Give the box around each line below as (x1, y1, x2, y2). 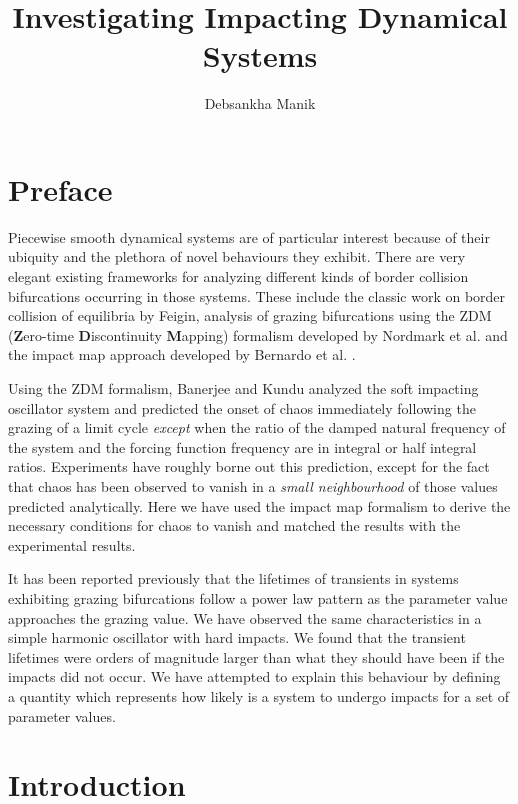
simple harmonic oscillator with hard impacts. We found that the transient (8, 627, 466, 648)
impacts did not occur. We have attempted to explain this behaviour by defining (8, 666, 501, 687)
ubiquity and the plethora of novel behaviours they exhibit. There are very (8, 246, 466, 267)
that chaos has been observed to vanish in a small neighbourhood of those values (8, 475, 498, 496)
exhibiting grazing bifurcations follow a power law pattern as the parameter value (8, 587, 508, 608)
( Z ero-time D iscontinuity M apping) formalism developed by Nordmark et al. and (8, 324, 508, 345)
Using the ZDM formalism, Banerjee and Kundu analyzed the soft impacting (8, 378, 479, 398)
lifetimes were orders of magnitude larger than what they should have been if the (8, 646, 505, 667)
